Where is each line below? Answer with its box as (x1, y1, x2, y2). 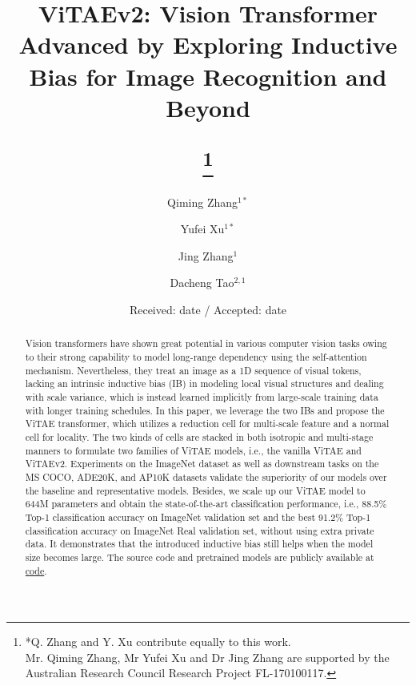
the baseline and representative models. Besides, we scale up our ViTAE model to (25, 483, 366, 497)
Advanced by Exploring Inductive (18, 28, 398, 61)
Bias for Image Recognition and (29, 59, 387, 92)
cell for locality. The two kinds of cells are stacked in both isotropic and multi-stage (25, 430, 374, 443)
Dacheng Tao (170, 274, 234, 291)
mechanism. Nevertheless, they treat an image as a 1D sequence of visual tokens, (25, 363, 362, 377)
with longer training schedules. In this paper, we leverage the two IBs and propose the (25, 403, 385, 417)
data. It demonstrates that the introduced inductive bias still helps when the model (25, 537, 374, 551)
